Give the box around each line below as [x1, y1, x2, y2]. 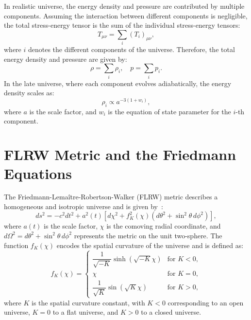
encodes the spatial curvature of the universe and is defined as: [56, 240, 244, 250]
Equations [4, 163, 72, 183]
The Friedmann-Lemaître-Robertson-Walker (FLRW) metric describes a [4, 192, 218, 202]
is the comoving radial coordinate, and [106, 221, 221, 231]
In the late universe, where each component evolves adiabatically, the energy [4, 78, 232, 88]
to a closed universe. [141, 307, 201, 317]
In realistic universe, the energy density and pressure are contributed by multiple [4, 1, 245, 11]
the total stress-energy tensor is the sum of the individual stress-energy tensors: [4, 20, 240, 30]
